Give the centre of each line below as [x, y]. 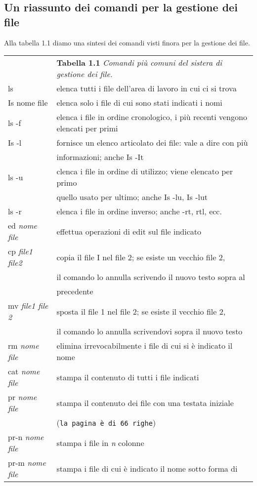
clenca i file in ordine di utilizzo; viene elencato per [145, 171]
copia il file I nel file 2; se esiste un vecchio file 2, [141, 257]
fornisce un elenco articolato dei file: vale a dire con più [152, 143]
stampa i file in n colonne [100, 443]
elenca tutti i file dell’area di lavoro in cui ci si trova [147, 88]
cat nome [24, 371]
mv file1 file [28, 306]
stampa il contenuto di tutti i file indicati [128, 377]
